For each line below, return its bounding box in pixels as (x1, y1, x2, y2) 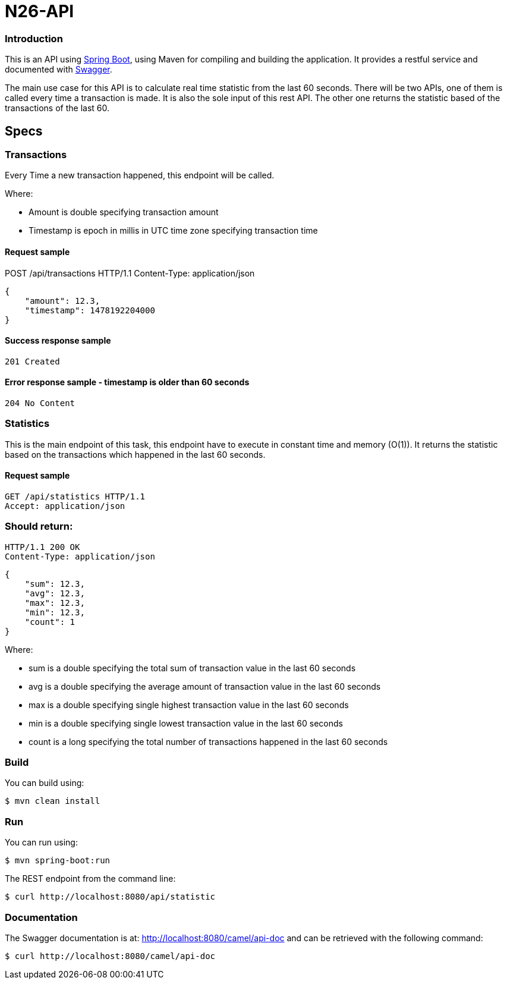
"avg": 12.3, (24, 588, 85, 598)
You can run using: (5, 837, 78, 848)
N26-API (5, 1, 74, 21)
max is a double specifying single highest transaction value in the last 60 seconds (29, 699, 349, 710)
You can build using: (5, 778, 84, 788)
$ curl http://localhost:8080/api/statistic (5, 892, 216, 902)
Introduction (5, 32, 63, 45)
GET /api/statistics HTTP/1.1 (5, 491, 146, 501)
